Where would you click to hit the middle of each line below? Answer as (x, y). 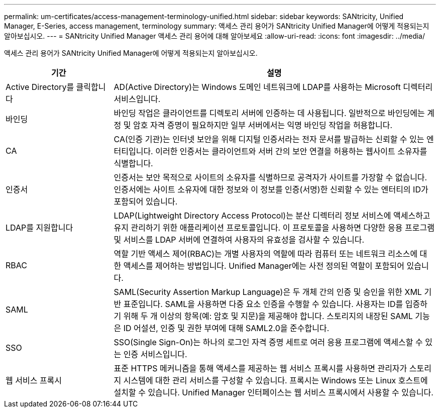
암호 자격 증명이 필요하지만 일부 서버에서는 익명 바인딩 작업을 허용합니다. (263, 125)
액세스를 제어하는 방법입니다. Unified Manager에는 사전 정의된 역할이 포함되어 (264, 266)
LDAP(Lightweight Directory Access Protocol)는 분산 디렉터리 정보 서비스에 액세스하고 (272, 216)
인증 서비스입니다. (155, 354)
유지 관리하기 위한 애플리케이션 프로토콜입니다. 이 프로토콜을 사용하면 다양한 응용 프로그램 (274, 228)
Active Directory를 (40, 87)
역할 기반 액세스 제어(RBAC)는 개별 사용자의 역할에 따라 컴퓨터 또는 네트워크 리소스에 (266, 254)
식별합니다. (133, 163)
